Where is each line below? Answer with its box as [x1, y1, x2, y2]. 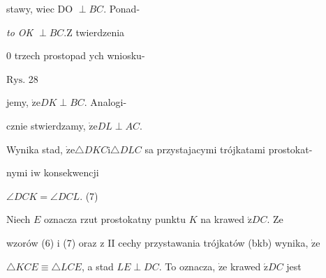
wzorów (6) [6, 235, 54, 249]
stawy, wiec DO [6, 1, 73, 15]
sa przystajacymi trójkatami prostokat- [145, 141, 313, 156]
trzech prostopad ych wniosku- [14, 48, 145, 63]
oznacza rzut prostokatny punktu [43, 212, 186, 226]
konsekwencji [43, 165, 99, 180]
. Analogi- [84, 95, 127, 109]
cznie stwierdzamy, [6, 118, 86, 132]
